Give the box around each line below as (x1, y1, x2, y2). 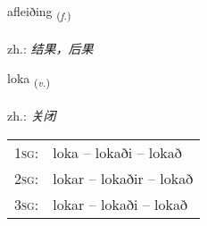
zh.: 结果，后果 (7, 38, 94, 57)
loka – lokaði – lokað (53, 141, 182, 163)
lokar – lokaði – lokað (53, 193, 187, 214)
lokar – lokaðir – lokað (53, 167, 194, 188)
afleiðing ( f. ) (7, 2, 71, 22)
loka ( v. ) (7, 69, 50, 90)
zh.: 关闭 (7, 106, 56, 125)
